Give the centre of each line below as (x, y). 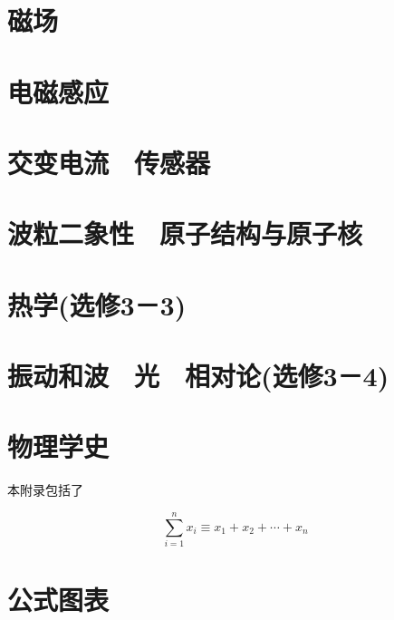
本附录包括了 (45, 490)
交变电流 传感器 (109, 162)
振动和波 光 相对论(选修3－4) (198, 376)
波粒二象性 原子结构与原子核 (185, 233)
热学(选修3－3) (97, 304)
